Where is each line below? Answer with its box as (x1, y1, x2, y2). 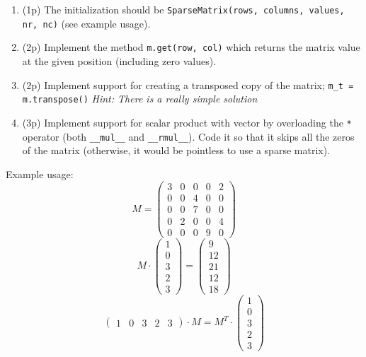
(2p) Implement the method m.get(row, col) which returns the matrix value (22, 40, 360, 54)
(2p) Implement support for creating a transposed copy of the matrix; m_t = (22, 77, 354, 92)
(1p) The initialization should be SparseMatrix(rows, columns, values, (22, 2, 345, 16)
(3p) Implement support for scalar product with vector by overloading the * (22, 115, 352, 129)
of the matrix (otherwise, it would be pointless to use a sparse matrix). (22, 143, 331, 158)
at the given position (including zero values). (22, 53, 217, 68)
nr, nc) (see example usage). (22, 16, 151, 30)
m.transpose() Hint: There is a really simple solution (22, 91, 258, 106)
